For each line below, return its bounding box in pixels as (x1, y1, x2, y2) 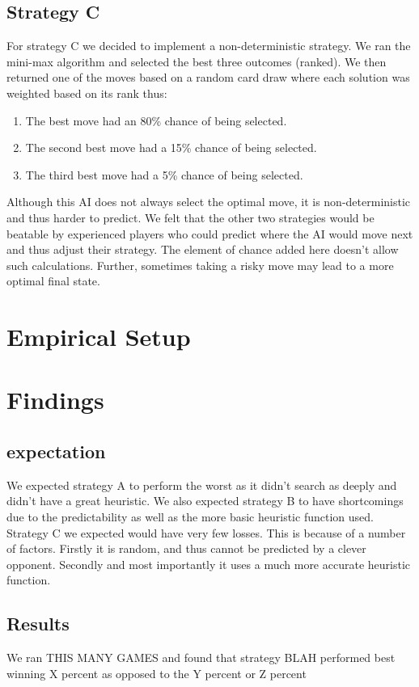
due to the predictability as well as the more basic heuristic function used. (6, 508, 374, 525)
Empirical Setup (6, 320, 191, 353)
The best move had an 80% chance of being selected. (25, 112, 287, 129)
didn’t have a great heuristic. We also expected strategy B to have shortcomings (6, 492, 404, 509)
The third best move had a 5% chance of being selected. (25, 166, 303, 183)
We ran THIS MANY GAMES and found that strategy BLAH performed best (6, 649, 396, 666)
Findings (6, 383, 104, 416)
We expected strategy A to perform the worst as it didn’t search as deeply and (6, 476, 397, 493)
